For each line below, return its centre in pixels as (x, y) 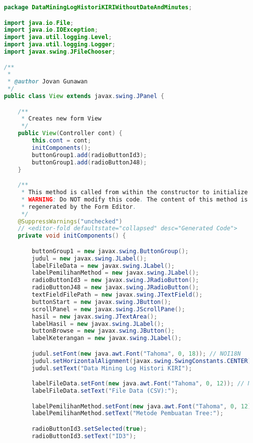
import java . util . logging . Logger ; (60, 45)
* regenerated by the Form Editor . (79, 207)
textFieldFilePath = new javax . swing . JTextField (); (117, 295)
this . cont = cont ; (62, 141)
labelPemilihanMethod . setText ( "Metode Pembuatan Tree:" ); (128, 413)
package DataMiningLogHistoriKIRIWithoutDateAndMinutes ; (98, 7)
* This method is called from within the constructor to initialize (135, 192)
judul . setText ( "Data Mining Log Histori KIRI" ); (112, 368)
